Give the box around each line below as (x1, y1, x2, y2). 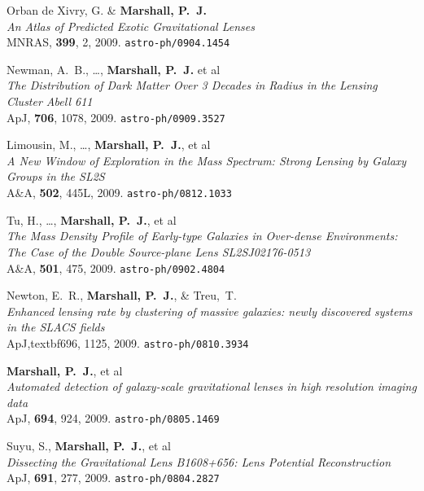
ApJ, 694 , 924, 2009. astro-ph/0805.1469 (7, 410, 220, 427)
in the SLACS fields (7, 318, 105, 335)
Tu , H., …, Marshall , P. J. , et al (7, 211, 177, 228)
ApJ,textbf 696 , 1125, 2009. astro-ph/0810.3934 (7, 334, 249, 351)
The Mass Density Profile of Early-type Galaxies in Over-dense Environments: (7, 227, 398, 244)
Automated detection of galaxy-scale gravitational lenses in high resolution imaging (7, 378, 417, 395)
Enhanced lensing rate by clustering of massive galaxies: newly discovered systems (7, 302, 413, 319)
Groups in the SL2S (7, 168, 105, 185)
